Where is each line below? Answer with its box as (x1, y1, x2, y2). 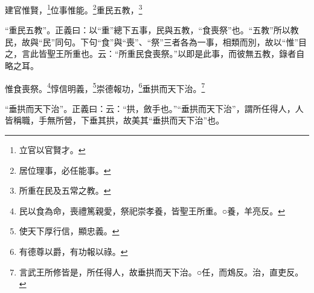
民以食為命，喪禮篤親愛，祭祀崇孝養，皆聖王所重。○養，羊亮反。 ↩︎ (19, 204, 285, 217)
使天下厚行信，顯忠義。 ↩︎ (19, 225, 120, 237)
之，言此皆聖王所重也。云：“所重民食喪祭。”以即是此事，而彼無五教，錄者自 (5, 47, 305, 60)
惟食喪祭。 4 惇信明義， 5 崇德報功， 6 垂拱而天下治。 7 (5, 80, 205, 94)
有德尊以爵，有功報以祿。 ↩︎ (19, 245, 128, 258)
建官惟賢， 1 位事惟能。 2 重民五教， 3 (5, 2, 143, 16)
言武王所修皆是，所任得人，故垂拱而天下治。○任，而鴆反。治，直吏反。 (19, 265, 304, 278)
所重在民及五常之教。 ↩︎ (19, 184, 111, 197)
